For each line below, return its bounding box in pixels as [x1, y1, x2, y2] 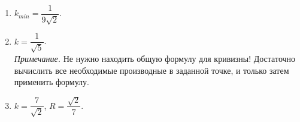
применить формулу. [14, 76, 89, 88]
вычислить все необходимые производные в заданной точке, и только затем [14, 64, 289, 76]
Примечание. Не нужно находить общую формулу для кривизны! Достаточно [14, 52, 296, 64]
